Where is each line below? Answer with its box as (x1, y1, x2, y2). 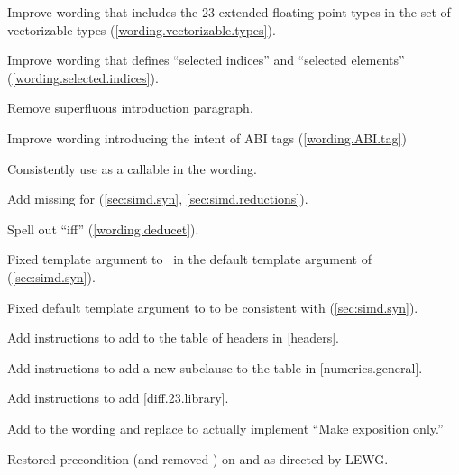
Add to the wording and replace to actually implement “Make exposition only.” (7, 418, 444, 437)
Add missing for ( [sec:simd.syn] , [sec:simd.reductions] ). (7, 189, 308, 208)
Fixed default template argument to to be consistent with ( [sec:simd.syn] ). (7, 297, 418, 316)
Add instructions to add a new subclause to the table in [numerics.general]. (7, 358, 423, 377)
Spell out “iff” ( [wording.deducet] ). (7, 219, 199, 238)
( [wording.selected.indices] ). (7, 68, 159, 87)
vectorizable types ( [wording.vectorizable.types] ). (7, 20, 276, 39)
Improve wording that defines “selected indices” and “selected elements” (7, 50, 405, 69)
